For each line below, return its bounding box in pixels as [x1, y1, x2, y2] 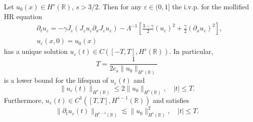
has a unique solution [4, 46, 68, 56]
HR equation [4, 11, 42, 21]
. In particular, [169, 46, 213, 56]
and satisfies [152, 95, 189, 105]
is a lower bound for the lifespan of [4, 75, 108, 85]
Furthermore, [4, 95, 43, 105]
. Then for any [98, 1, 142, 11]
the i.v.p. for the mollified [172, 1, 249, 11]
